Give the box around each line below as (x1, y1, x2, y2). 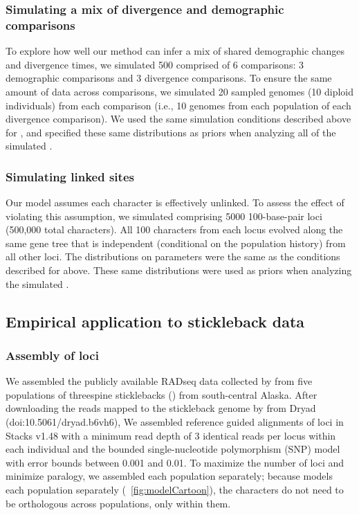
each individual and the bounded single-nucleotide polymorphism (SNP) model (6, 442, 340, 456)
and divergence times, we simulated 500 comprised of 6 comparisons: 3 (6, 57, 304, 71)
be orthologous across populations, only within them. (6, 496, 231, 510)
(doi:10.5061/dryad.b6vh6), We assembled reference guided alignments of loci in (6, 415, 344, 429)
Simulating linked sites (6, 168, 134, 185)
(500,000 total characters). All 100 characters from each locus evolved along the (6, 222, 343, 237)
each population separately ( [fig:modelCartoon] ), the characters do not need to (6, 482, 344, 497)
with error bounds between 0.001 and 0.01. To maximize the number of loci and (6, 455, 344, 469)
